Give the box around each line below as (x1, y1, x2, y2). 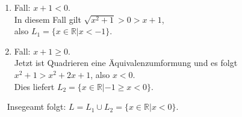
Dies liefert (14, 80, 55, 92)
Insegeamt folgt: (7, 100, 66, 113)
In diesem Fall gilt (14, 13, 81, 25)
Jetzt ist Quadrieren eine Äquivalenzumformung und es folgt (14, 56, 238, 69)
